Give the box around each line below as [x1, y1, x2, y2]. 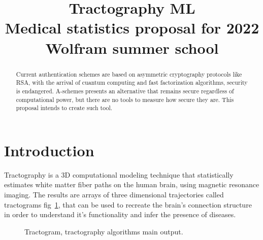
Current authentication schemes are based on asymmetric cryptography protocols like [16, 70, 242, 78]
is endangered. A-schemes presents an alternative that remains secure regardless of [16, 86, 234, 95]
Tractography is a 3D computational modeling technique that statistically [4, 169, 234, 180]
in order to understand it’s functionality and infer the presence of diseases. [4, 209, 236, 220]
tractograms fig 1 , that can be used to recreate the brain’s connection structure [4, 199, 252, 210]
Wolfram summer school [45, 37, 219, 58]
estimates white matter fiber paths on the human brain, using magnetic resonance [4, 179, 259, 190]
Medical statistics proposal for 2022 [5, 17, 259, 38]
